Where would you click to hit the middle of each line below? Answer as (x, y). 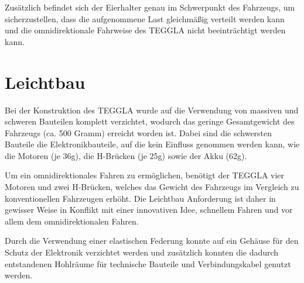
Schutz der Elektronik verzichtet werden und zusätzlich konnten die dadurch (142, 252)
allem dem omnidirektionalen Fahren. (72, 221)
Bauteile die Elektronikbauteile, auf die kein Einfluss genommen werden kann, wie (152, 144)
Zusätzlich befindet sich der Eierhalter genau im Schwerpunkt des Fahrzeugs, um (150, 7)
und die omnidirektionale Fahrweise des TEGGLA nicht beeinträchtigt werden (145, 30)
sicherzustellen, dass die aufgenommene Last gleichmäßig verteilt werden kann (145, 18)
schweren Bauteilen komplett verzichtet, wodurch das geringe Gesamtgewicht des (150, 121)
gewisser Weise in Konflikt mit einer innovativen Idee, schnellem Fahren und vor (149, 210)
